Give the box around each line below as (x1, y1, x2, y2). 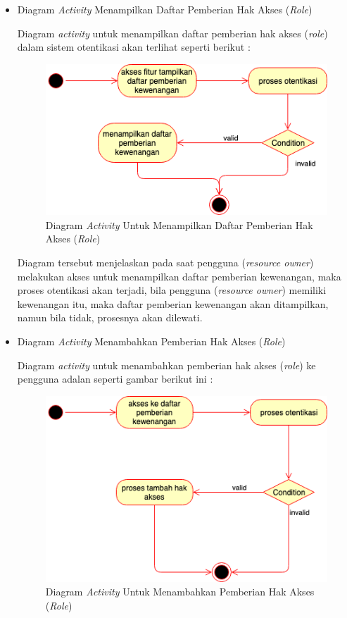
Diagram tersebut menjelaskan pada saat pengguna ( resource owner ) (17, 255, 314, 270)
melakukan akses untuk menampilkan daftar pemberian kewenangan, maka (17, 268, 341, 283)
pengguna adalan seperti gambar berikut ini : (17, 371, 213, 386)
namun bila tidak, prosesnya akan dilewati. (17, 310, 203, 325)
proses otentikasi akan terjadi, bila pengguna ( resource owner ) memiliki (17, 283, 327, 297)
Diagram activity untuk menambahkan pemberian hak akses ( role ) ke (17, 357, 316, 372)
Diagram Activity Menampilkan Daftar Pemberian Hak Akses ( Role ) (17, 2, 313, 16)
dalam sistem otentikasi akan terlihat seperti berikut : (17, 39, 251, 54)
